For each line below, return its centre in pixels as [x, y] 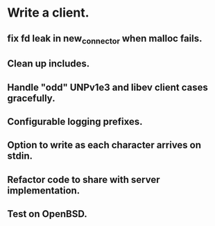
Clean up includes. [49, 64]
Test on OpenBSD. [48, 214]
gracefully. [31, 98]
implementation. [44, 190]
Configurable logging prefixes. [75, 122]
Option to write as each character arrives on [104, 145]
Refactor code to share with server [84, 179]
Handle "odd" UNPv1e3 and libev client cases [108, 87]
